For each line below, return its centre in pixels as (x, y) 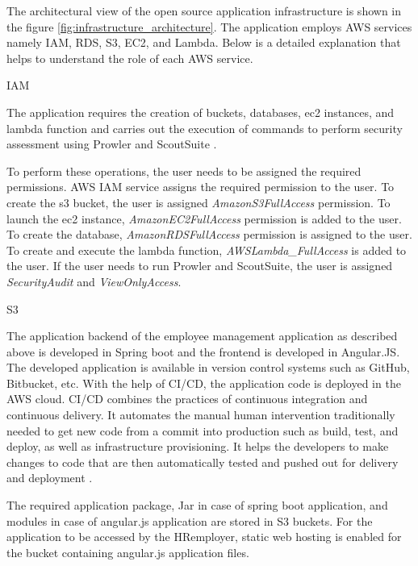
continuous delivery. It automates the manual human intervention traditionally (201, 415)
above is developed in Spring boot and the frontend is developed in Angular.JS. (203, 351)
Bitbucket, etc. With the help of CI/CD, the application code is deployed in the (204, 383)
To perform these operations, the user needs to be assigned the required (184, 171)
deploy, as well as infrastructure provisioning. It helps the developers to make (198, 446)
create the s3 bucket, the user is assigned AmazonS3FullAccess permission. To (199, 202)
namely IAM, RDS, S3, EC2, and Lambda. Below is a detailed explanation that (204, 42)
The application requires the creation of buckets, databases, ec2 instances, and (201, 112)
